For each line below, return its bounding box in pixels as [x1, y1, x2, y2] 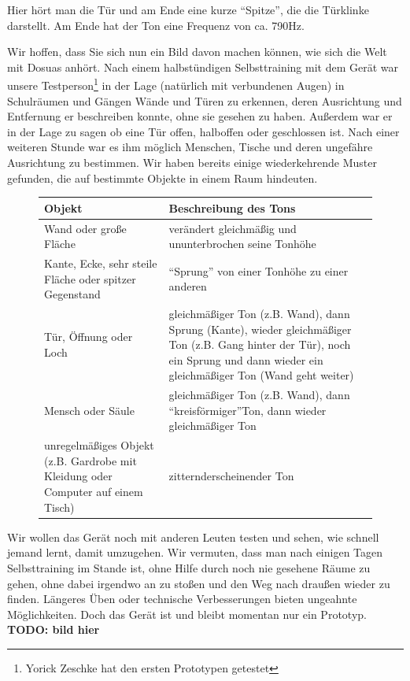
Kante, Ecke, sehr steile [44, 254, 157, 271]
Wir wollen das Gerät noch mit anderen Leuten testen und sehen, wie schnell [7, 528, 379, 545]
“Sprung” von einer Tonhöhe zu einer [168, 262, 349, 279]
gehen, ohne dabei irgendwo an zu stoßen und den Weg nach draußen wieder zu [7, 575, 390, 591]
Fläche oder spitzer [44, 270, 136, 287]
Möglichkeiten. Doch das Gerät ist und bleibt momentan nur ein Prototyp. [7, 605, 367, 622]
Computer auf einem [44, 483, 143, 500]
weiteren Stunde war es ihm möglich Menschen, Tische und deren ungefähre [7, 139, 373, 155]
